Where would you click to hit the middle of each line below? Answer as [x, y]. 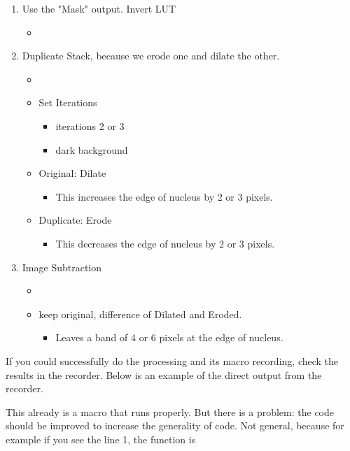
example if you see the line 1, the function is [101, 439]
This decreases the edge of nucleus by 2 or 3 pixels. [165, 243]
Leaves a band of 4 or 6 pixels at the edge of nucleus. [169, 337]
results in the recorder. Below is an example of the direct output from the [164, 374]
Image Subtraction [62, 267]
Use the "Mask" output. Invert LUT [99, 8]
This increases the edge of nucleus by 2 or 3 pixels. [164, 196]
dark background [92, 149]
